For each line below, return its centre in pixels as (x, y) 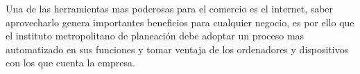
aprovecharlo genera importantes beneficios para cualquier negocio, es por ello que (180, 22)
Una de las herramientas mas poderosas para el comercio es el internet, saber (170, 8)
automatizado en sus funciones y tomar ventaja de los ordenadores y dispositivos (177, 49)
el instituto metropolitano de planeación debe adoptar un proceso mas (155, 36)
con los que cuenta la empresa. (70, 63)
